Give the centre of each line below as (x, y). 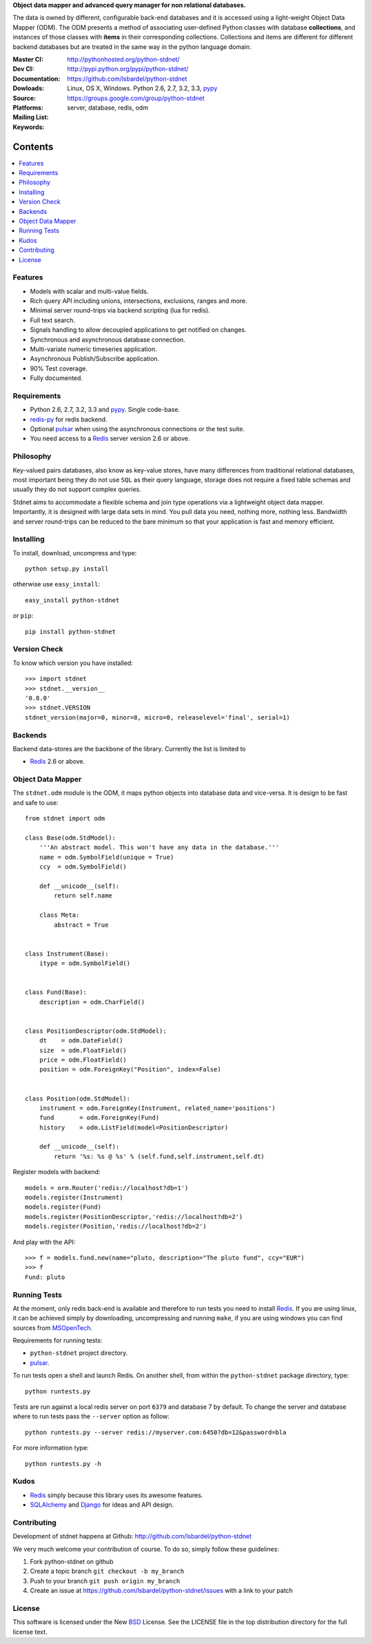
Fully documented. (56, 378)
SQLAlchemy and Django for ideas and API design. (102, 1505)
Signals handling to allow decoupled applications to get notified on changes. (138, 330)
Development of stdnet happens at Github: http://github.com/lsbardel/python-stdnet (132, 1536)
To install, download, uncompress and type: (75, 553)
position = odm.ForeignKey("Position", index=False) (130, 1070)
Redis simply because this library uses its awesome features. (116, 1495)
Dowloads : (29, 88)
